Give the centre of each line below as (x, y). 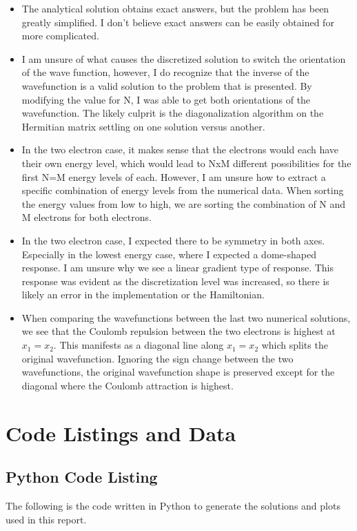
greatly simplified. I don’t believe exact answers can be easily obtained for (178, 22)
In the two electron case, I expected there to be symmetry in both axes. (173, 240)
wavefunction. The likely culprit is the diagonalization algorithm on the (173, 113)
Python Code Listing (82, 477)
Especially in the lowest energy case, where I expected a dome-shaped (169, 254)
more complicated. (60, 36)
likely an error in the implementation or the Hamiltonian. (143, 295)
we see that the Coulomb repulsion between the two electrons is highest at (178, 331)
